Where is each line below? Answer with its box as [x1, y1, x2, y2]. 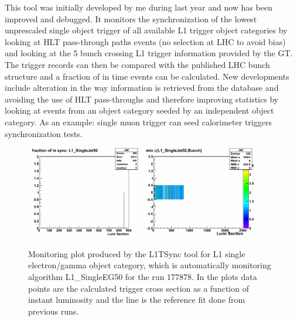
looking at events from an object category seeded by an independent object [5, 104, 274, 117]
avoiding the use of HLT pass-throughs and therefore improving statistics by [5, 93, 279, 105]
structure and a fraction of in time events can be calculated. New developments [5, 70, 289, 82]
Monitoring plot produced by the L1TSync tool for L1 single [28, 247, 245, 259]
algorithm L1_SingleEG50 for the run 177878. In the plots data [28, 271, 257, 283]
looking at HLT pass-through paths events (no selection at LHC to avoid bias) [5, 35, 286, 47]
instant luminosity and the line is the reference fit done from [28, 293, 245, 306]
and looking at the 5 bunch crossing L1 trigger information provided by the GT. [5, 47, 293, 59]
